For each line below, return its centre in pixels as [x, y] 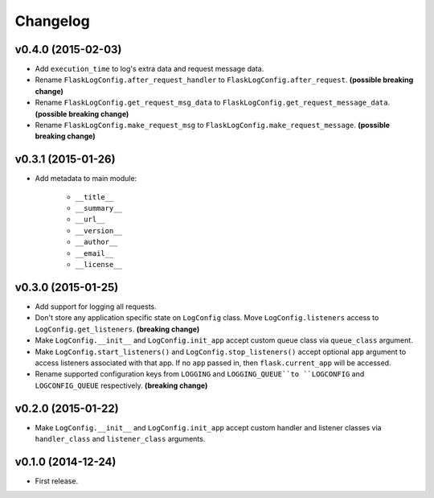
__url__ [90, 220]
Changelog [52, 21]
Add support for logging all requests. [96, 307]
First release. [57, 481]
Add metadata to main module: [86, 179]
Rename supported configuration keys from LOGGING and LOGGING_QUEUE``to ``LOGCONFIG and [200, 374]
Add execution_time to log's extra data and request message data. [149, 69]
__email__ [94, 253]
